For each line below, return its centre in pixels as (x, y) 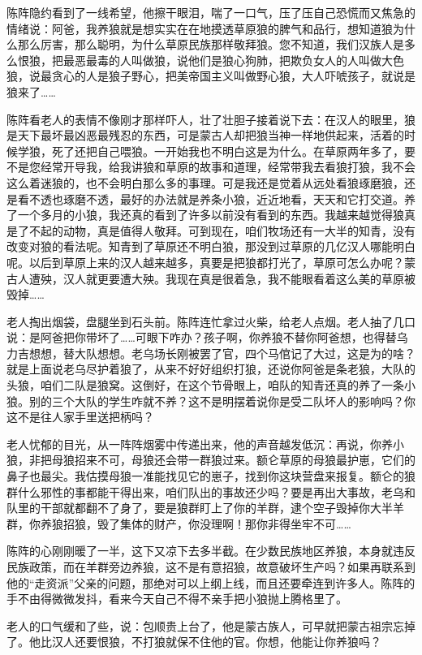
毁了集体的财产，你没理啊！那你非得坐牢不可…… (224, 523)
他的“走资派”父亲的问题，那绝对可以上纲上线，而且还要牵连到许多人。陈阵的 (211, 582)
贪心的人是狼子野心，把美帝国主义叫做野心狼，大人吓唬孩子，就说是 (233, 76)
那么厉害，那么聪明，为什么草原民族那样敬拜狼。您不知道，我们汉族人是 (211, 44)
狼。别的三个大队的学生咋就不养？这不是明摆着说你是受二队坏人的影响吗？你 (211, 401)
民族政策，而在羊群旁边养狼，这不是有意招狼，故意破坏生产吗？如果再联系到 (211, 567)
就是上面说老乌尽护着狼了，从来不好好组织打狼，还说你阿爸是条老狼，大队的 (211, 369)
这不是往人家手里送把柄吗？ (80, 417)
